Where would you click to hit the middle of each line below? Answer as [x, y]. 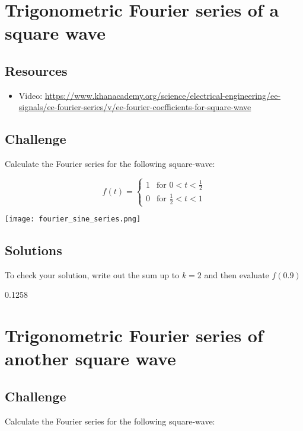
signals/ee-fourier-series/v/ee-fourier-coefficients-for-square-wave [135, 107]
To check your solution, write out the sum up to [92, 274]
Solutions [34, 250]
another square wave [90, 358]
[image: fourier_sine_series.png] [73, 219]
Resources [36, 70]
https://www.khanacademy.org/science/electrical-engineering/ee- [163, 95]
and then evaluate [237, 274]
